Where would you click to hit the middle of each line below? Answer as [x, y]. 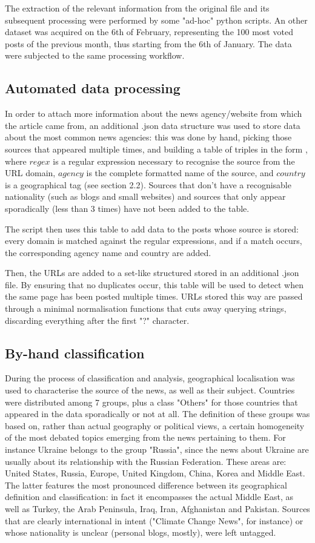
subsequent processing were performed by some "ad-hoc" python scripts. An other [156, 20]
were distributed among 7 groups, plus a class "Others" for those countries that [151, 402]
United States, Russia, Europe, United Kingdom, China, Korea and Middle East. [155, 473]
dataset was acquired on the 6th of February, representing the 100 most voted [149, 32]
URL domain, [30, 173]
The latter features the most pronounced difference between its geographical [146, 485]
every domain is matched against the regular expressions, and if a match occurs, [154, 241]
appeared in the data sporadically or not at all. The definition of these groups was [157, 414]
